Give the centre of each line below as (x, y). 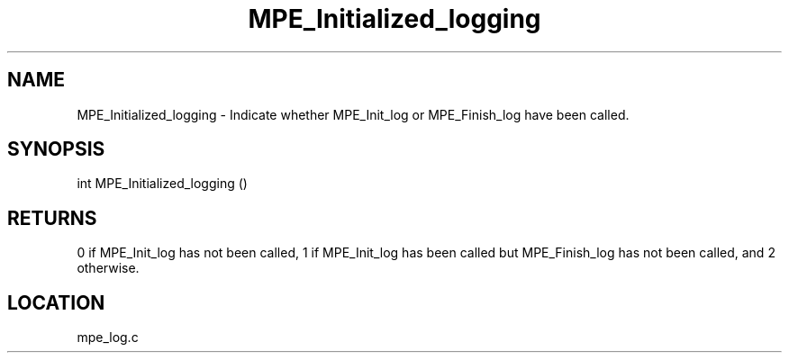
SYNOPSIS (56, 149)
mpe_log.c (108, 337)
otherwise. (108, 268)
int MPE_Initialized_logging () (162, 184)
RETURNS (52, 218)
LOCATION (56, 302)
